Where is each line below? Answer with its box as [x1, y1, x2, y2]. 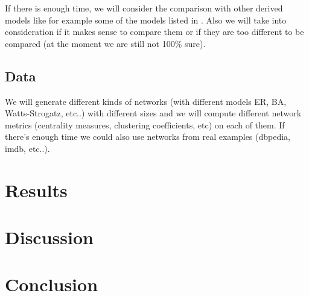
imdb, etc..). [5, 142, 50, 154]
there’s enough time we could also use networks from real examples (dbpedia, [5, 130, 291, 143]
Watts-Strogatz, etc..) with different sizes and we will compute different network [5, 107, 302, 119]
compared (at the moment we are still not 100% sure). [5, 37, 206, 49]
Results [5, 177, 68, 202]
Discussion [5, 225, 94, 250]
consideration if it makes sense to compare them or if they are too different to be [5, 25, 304, 38]
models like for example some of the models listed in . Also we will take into [5, 13, 287, 26]
